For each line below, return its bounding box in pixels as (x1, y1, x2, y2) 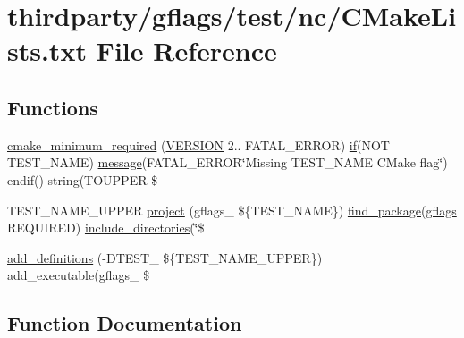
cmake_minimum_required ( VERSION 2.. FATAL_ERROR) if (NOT (7, 135, 390, 154)
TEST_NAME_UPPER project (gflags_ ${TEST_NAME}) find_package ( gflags (7, 200, 457, 219)
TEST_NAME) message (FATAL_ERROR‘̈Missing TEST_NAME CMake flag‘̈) (7, 153, 448, 172)
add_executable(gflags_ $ (7, 266, 150, 284)
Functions (7, 93, 98, 121)
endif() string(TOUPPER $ (7, 170, 158, 189)
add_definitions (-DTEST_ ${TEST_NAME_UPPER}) (7, 248, 323, 266)
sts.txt (7, 32, 87, 69)
